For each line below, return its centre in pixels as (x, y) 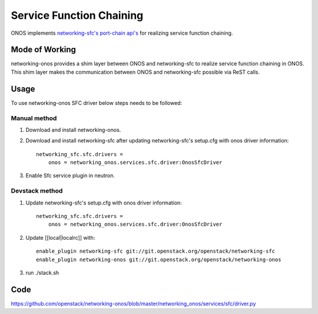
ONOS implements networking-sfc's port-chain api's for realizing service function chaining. (122, 33)
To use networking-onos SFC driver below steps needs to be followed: (97, 103)
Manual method (34, 118)
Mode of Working (44, 50)
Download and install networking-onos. (73, 130)
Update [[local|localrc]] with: (60, 237)
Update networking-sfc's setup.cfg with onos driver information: (104, 203)
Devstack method (37, 191)
